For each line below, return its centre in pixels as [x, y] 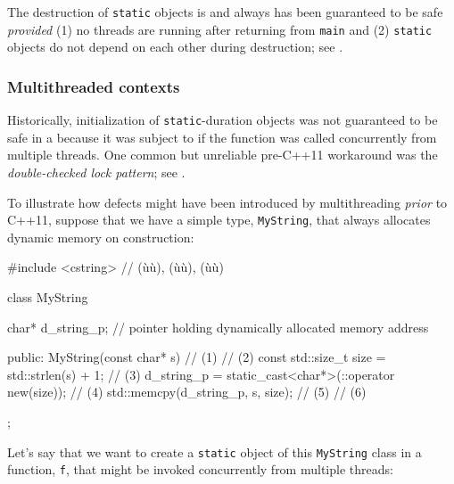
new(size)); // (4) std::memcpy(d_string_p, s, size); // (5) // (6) [187, 392]
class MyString [48, 297]
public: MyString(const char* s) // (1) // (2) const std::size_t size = [197, 357]
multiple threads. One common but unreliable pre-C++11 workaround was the [223, 155]
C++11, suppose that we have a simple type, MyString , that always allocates [219, 220]
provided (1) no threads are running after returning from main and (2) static [220, 29]
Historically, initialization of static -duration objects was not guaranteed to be [223, 120]
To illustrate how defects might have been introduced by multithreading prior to [227, 202]
